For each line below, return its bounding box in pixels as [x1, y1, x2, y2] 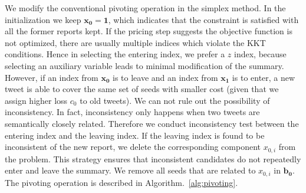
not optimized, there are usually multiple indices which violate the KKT [5, 36, 266, 48]
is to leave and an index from [113, 71, 218, 83]
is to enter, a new [232, 71, 295, 83]
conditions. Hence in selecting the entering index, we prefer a [5, 48, 225, 60]
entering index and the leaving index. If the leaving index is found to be [5, 129, 265, 141]
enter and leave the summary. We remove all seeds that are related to [5, 164, 256, 176]
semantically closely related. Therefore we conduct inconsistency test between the [5, 117, 299, 129]
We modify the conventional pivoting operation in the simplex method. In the [5, 2, 286, 14]
